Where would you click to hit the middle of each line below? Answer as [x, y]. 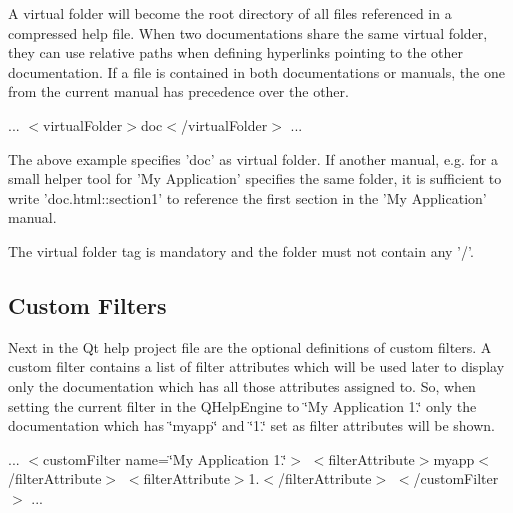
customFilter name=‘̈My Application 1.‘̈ [165, 458]
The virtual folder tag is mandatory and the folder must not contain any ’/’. [241, 250]
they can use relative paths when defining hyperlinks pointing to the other [235, 52]
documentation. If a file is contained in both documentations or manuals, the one [256, 71]
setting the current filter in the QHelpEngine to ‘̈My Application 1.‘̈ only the [242, 405]
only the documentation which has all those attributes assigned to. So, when [242, 385]
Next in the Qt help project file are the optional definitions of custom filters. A [250, 346]
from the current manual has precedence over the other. [178, 91]
